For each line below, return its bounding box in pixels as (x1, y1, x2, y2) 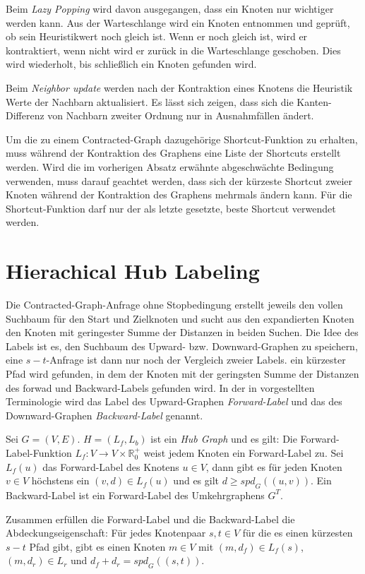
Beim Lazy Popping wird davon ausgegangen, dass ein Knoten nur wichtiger (6, 1, 334, 16)
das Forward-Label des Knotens (42, 459, 179, 474)
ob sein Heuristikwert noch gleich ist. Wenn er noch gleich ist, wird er (6, 29, 308, 44)
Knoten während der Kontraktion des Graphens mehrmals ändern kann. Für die (6, 187, 352, 202)
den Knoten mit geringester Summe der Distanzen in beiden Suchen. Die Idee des (6, 325, 359, 340)
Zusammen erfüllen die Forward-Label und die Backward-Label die (6, 511, 295, 526)
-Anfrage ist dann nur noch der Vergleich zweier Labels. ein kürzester (46, 352, 346, 367)
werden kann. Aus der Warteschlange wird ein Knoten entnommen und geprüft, (6, 15, 350, 30)
